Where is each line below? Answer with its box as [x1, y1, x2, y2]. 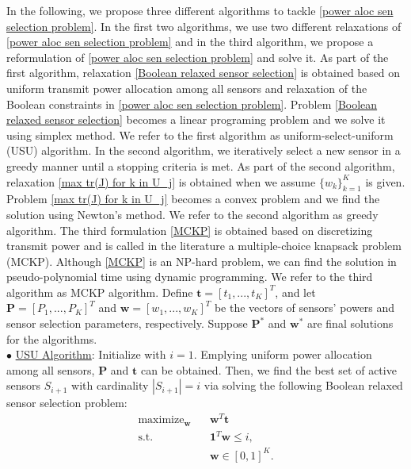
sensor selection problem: [6, 394, 127, 411]
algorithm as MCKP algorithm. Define [6, 283, 193, 300]
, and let [275, 283, 316, 300]
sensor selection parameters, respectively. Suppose [6, 315, 248, 332]
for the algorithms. [6, 330, 97, 347]
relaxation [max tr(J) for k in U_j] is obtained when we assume [6, 173, 316, 190]
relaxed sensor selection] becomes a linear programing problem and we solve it [6, 111, 386, 128]
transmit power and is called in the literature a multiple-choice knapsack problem [6, 237, 401, 254]
